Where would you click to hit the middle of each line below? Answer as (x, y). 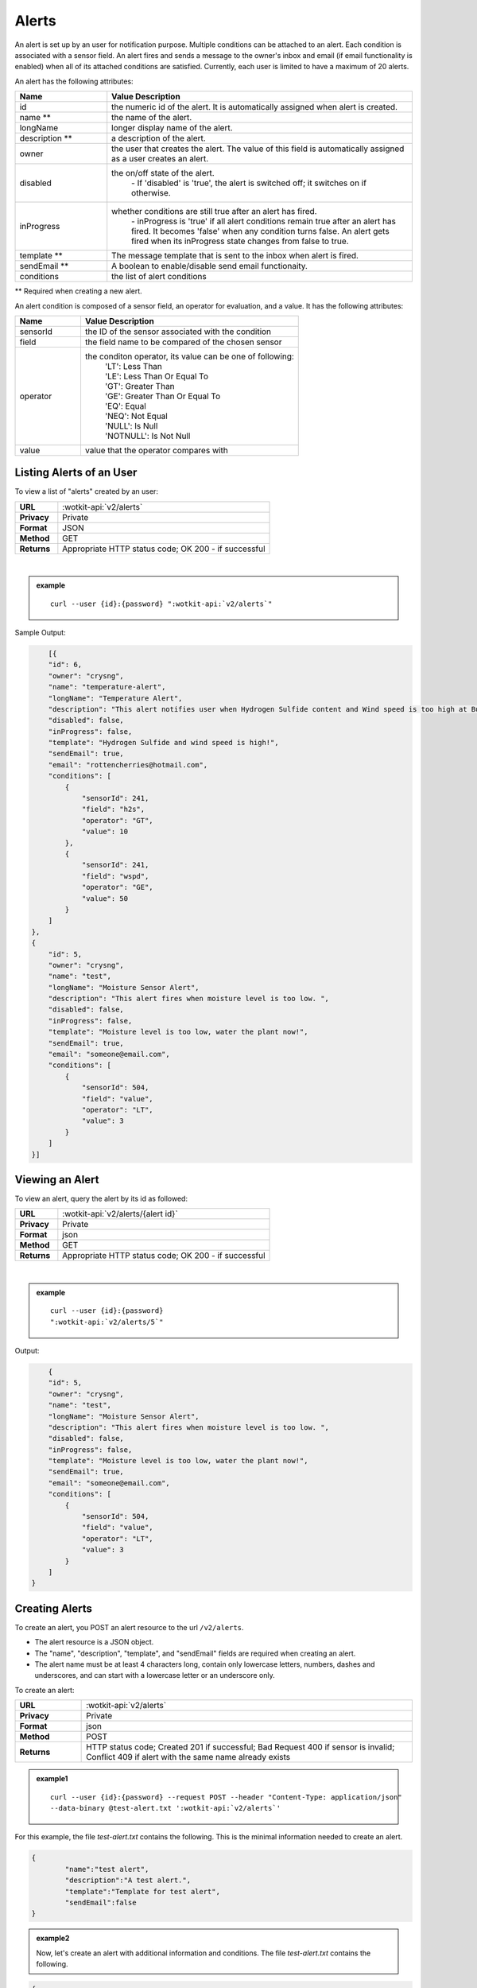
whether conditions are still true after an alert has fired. (214, 212)
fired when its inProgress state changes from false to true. (240, 241)
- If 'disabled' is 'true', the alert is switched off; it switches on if (249, 183)
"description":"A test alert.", (128, 1880)
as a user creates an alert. (160, 159)
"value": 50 (105, 898)
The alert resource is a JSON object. (94, 1642)
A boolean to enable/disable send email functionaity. (209, 266)
